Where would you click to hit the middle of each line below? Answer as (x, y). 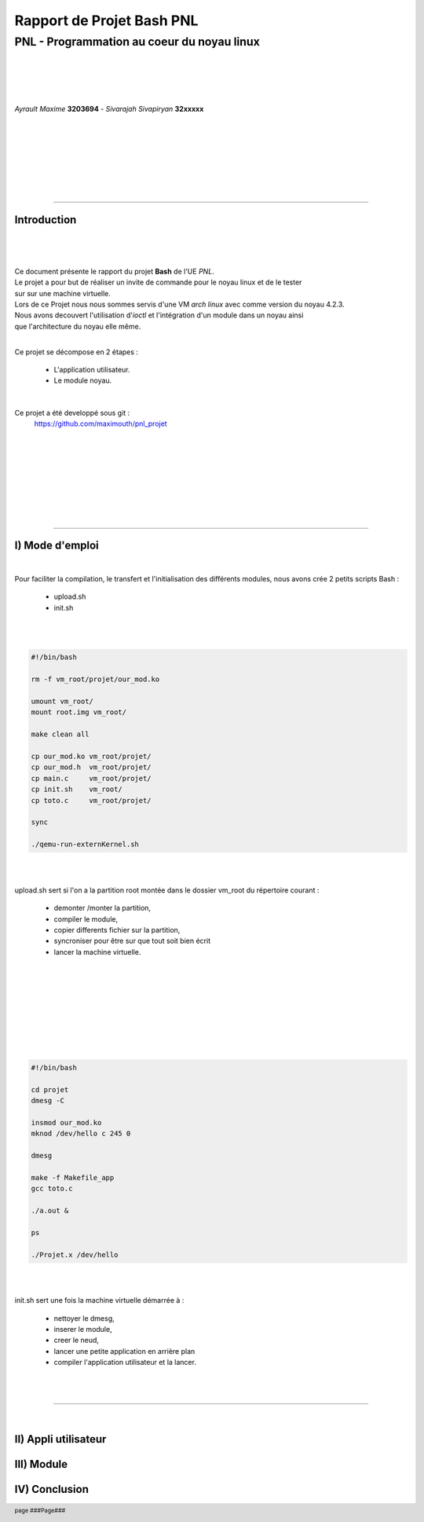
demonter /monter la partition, (102, 908)
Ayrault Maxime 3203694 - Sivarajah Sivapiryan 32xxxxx (109, 108)
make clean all (60, 734)
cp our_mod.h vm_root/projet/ (91, 767)
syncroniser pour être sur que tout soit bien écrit (132, 941)
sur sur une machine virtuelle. (63, 293)
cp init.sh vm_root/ (77, 789)
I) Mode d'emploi (57, 546)
